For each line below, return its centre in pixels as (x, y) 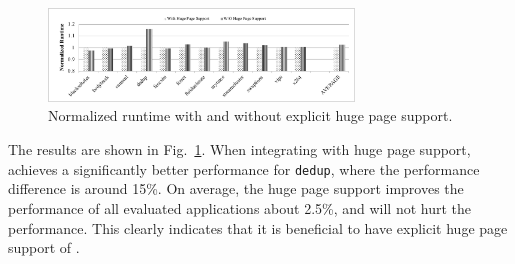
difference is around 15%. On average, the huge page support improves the (236, 188)
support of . (44, 247)
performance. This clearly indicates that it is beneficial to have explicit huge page (258, 227)
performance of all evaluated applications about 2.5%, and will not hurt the (240, 207)
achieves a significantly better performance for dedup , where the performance (244, 168)
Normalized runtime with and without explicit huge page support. (250, 115)
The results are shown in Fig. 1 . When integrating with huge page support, (239, 149)
